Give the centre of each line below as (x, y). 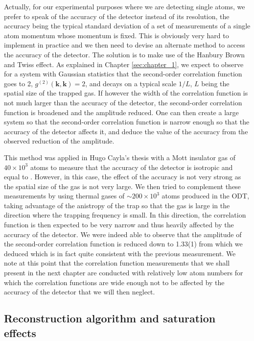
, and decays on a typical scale (131, 83)
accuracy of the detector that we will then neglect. (80, 292)
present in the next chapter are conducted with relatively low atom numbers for (124, 273)
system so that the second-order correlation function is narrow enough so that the (127, 122)
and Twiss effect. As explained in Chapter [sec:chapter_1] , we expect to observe (124, 64)
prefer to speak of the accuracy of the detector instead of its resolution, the (117, 16)
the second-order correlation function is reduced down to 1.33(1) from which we (123, 244)
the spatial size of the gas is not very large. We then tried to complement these (122, 186)
